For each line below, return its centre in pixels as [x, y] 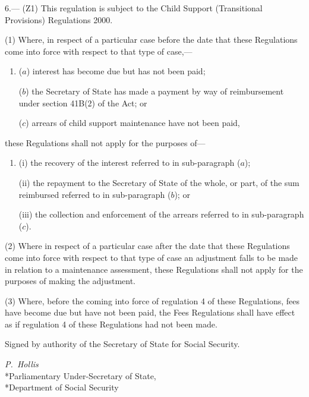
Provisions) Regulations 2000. [59, 19]
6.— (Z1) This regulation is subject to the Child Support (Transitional [134, 8]
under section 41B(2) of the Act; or [83, 103]
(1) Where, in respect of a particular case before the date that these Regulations [151, 40]
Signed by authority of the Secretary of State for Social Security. [122, 344]
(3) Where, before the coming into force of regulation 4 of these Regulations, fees [152, 300]
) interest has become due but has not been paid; [116, 71]
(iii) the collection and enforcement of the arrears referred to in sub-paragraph [161, 214]
